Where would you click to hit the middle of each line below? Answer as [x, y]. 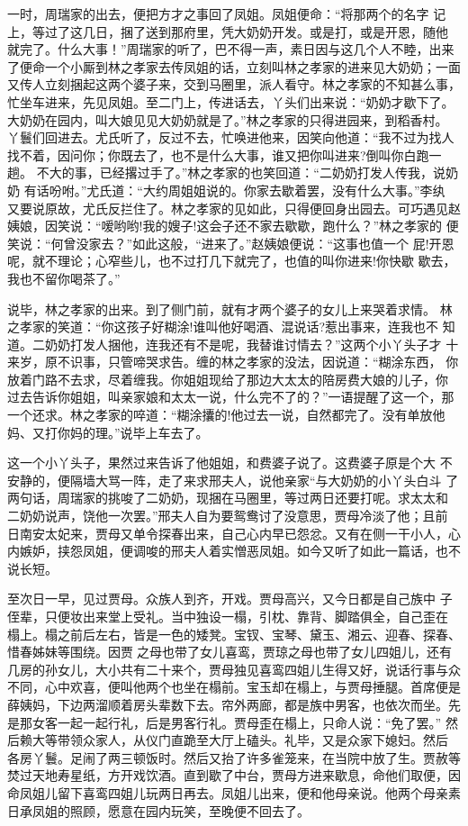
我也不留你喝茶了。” [64, 278]
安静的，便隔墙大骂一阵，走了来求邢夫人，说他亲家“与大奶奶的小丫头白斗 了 [233, 480]
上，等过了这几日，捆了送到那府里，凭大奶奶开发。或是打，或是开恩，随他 [228, 31]
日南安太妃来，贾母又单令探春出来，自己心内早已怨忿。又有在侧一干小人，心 [234, 533]
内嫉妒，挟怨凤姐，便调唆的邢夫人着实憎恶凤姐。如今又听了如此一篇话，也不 [234, 551]
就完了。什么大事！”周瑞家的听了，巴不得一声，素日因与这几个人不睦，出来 [231, 49]
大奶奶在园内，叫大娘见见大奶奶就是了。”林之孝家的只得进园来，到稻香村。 [228, 119]
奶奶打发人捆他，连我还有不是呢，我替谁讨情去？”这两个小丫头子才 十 [252, 344]
